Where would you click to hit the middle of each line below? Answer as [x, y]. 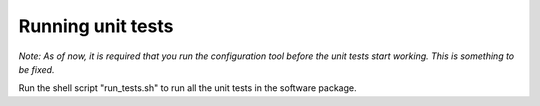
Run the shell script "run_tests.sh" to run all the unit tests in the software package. [187, 88]
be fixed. [36, 69]
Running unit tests [96, 26]
